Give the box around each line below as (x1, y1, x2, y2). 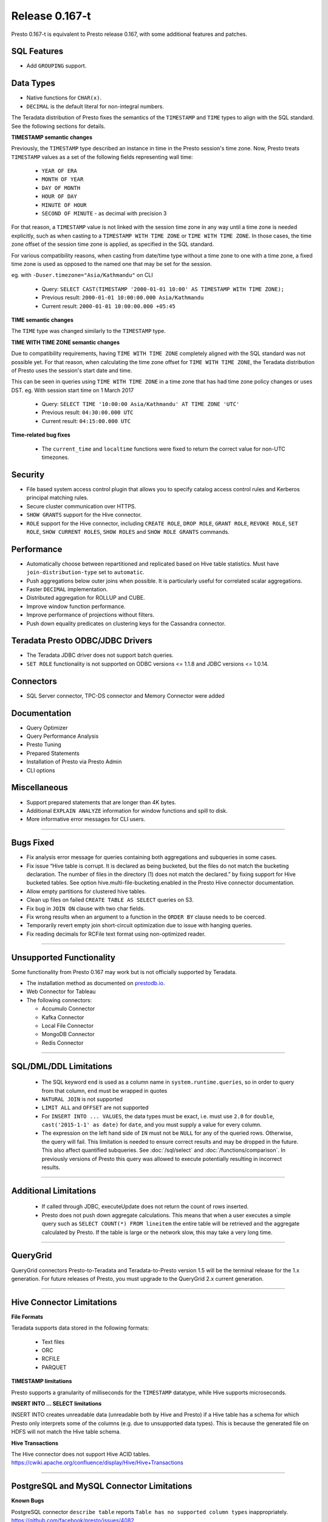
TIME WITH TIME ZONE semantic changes (11, 338, 120, 346)
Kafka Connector (41, 1014, 84, 1021)
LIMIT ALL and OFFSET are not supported (41, 1104, 149, 1111)
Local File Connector (41, 1022, 94, 1029)
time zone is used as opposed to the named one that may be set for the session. (11, 261, 212, 267)
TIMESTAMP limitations (11, 1378, 72, 1385)
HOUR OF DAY (41, 193, 77, 200)
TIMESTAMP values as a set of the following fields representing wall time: (11, 153, 193, 161)
